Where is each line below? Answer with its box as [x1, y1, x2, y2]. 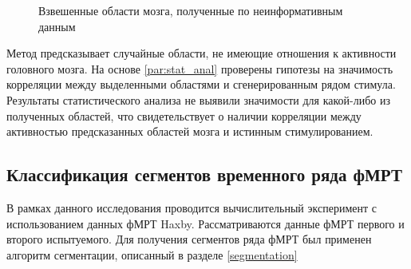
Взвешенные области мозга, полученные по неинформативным [38, 2, 343, 18]
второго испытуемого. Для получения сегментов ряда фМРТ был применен [6, 231, 372, 247]
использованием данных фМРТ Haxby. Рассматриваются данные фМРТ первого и [6, 215, 405, 231]
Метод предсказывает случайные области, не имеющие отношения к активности [6, 45, 397, 61]
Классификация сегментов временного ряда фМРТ [6, 162, 402, 187]
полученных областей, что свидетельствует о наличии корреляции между [6, 107, 362, 124]
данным [38, 18, 76, 34]
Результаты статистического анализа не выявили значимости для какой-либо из [6, 91, 390, 108]
